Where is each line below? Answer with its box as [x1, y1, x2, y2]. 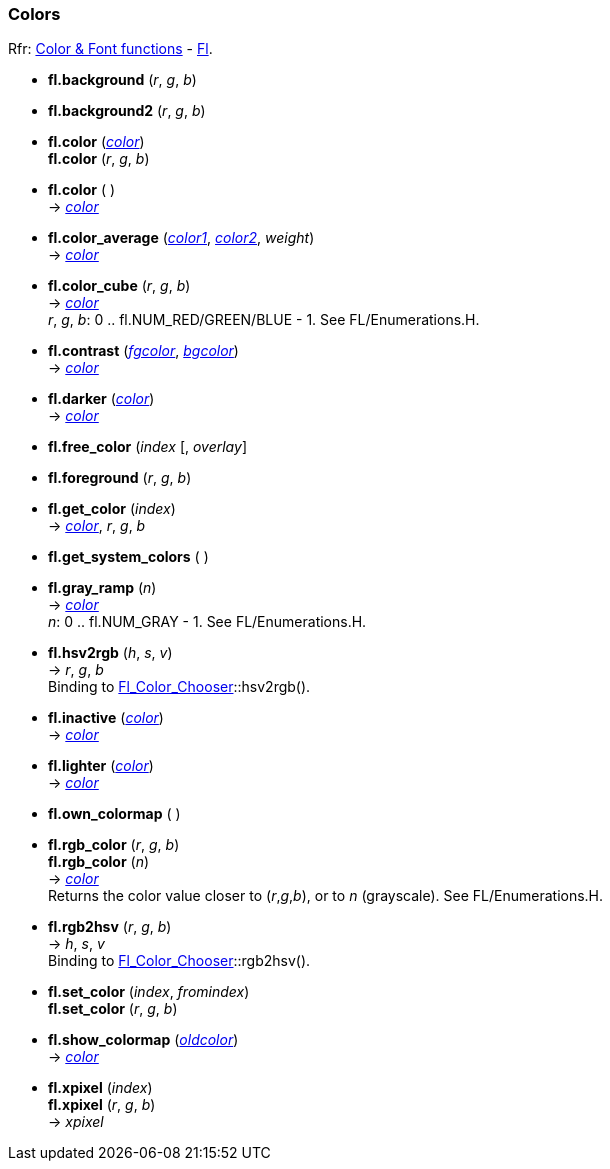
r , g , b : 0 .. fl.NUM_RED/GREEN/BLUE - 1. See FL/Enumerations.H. [48, 311, 480, 329]
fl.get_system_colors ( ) [48, 548, 209, 566]
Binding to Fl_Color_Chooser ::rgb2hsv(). [48, 952, 311, 970]
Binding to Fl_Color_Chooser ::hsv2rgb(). [48, 678, 311, 696]
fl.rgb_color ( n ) [48, 853, 150, 871]
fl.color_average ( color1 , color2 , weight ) [48, 229, 315, 247]
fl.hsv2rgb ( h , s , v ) [48, 644, 173, 662]
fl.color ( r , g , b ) [48, 150, 150, 168]
